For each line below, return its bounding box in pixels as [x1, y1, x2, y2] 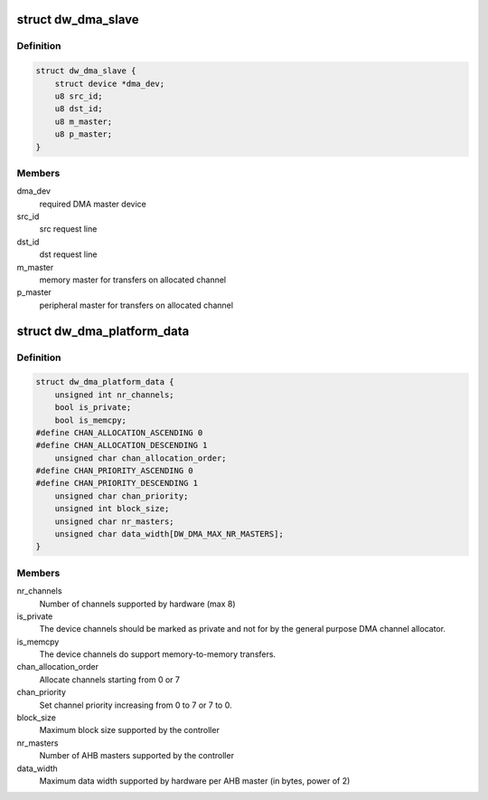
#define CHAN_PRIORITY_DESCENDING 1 [35, 478, 199, 489]
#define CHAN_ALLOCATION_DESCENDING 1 [35, 440, 208, 451]
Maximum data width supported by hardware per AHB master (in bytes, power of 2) [39, 776, 351, 786]
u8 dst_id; [54, 104, 103, 114]
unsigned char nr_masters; [54, 516, 175, 527]
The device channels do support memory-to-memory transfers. [39, 649, 276, 660]
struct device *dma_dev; [54, 78, 165, 89]
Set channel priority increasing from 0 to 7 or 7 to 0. [39, 700, 232, 710]
